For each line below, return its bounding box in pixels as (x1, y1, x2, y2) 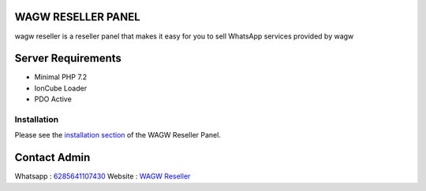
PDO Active (34, 94, 73, 104)
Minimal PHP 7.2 (34, 72, 88, 82)
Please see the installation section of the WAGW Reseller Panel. (14, 130, 221, 140)
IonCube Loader (34, 83, 87, 93)
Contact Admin (14, 151, 91, 164)
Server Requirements (14, 52, 122, 65)
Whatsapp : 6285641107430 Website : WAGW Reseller (14, 171, 191, 181)
